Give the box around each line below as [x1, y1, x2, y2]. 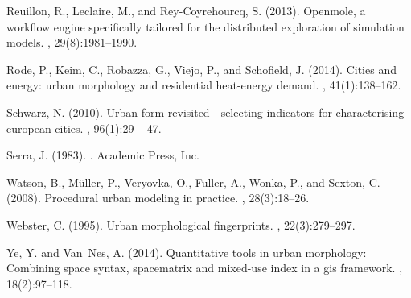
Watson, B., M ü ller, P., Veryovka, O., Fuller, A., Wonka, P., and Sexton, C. [6, 173, 380, 190]
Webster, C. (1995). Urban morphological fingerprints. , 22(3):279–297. [6, 216, 356, 233]
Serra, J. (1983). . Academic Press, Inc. [6, 147, 199, 163]
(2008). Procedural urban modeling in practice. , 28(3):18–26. [6, 189, 310, 206]
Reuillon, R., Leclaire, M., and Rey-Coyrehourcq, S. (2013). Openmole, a [6, 2, 366, 19]
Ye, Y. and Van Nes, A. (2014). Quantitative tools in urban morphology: [6, 243, 367, 260]
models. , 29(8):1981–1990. [6, 34, 138, 51]
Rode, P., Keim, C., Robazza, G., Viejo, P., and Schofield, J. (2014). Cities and [6, 60, 397, 77]
